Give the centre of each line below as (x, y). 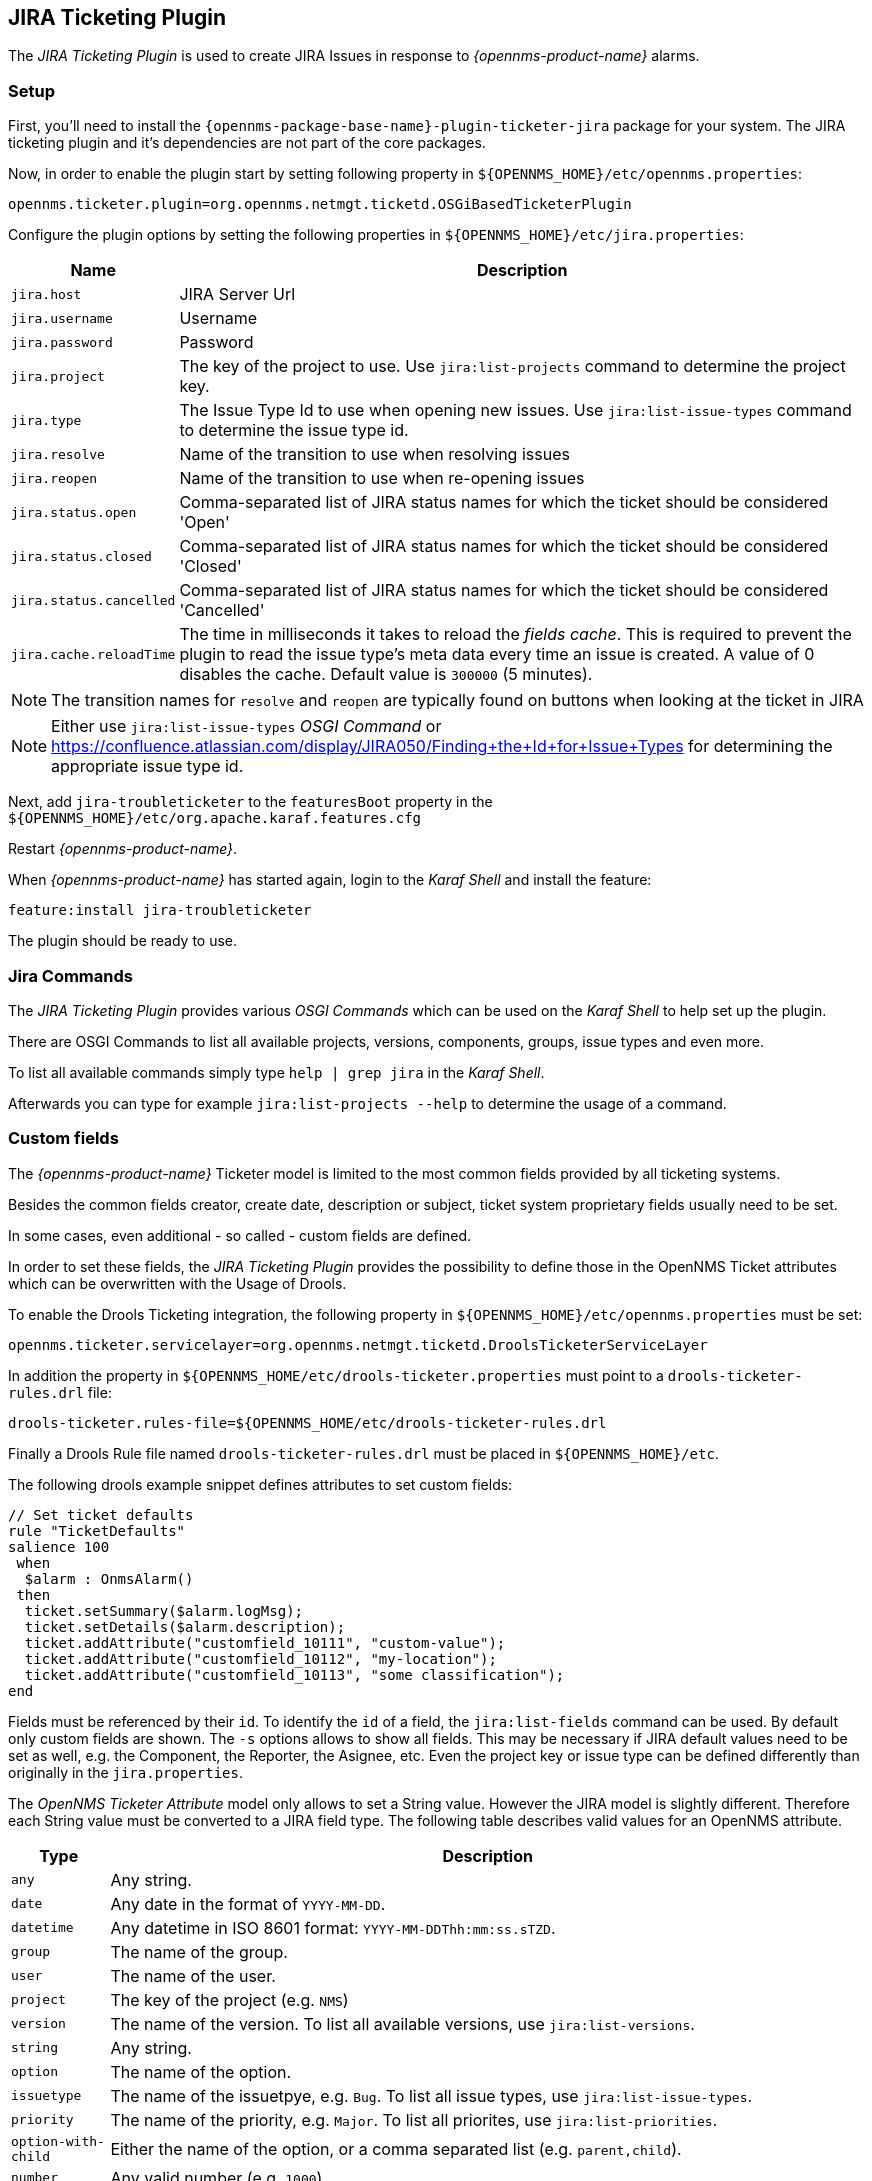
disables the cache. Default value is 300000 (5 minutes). (386, 674)
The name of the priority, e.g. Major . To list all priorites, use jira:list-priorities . (414, 2119)
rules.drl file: (60, 1392)
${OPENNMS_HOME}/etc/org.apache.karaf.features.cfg (215, 818)
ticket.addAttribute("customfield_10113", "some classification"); (294, 1674)
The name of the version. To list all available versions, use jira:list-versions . (402, 2023)
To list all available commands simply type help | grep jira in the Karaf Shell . (276, 1072)
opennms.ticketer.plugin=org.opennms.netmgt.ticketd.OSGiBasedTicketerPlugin (320, 204)
